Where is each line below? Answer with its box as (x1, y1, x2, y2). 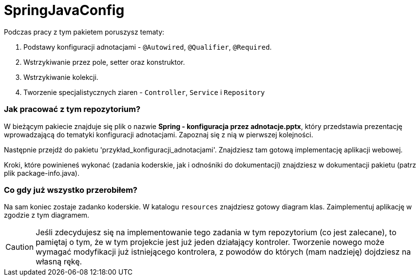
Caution (5, 242, 34, 252)
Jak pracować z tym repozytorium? (4, 104, 141, 114)
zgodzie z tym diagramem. (4, 211, 90, 220)
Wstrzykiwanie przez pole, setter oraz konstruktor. (23, 57, 185, 66)
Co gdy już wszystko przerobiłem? (4, 185, 137, 195)
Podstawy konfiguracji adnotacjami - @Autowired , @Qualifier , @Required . (23, 42, 272, 51)
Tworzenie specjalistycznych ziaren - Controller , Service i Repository (23, 88, 265, 96)
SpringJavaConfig (4, 2, 125, 19)
